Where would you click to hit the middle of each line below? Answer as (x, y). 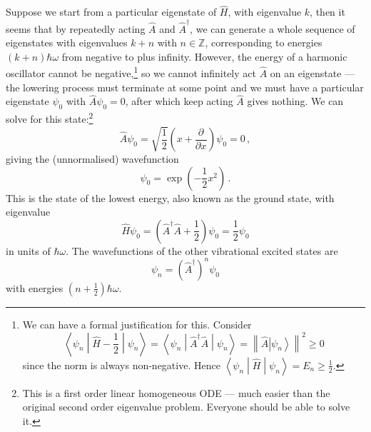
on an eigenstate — (312, 72)
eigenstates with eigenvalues (67, 42)
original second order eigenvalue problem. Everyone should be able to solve (186, 407)
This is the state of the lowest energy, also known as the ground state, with (170, 197)
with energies (35, 287)
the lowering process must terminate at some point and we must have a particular (185, 87)
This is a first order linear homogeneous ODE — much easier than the (176, 392)
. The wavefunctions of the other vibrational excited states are (202, 250)
